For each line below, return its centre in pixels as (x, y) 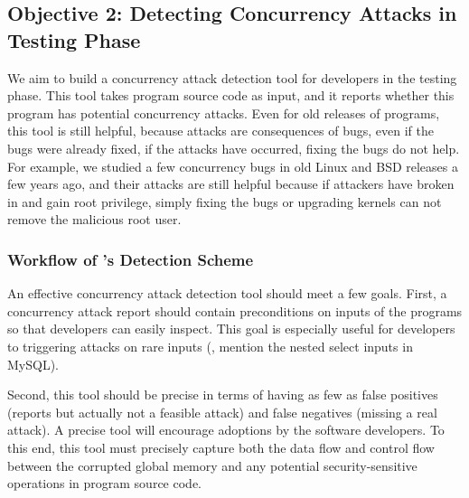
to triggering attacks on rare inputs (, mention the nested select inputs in (210, 346)
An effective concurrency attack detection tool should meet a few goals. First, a (227, 293)
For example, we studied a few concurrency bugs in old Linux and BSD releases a (233, 166)
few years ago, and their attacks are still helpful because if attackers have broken (231, 184)
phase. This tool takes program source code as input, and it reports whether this (231, 95)
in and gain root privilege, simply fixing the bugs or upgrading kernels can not (225, 201)
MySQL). (33, 364)
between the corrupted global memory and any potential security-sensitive (212, 465)
